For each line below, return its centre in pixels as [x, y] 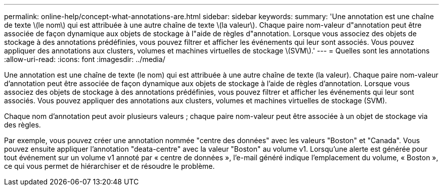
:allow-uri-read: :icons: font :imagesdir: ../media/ [85, 59]
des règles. [23, 125]
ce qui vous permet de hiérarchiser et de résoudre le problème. [109, 166]
